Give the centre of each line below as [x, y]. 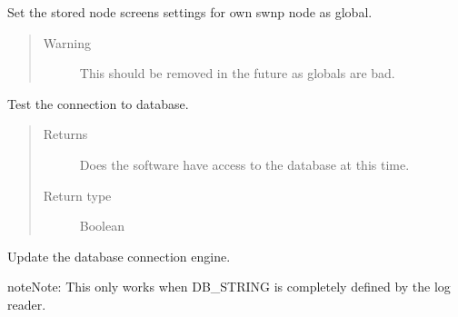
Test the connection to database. [98, 103]
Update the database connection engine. [119, 256]
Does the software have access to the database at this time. [244, 164]
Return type [77, 195]
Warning [67, 42]
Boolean [102, 226]
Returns [65, 134]
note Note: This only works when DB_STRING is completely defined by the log [229, 287]
